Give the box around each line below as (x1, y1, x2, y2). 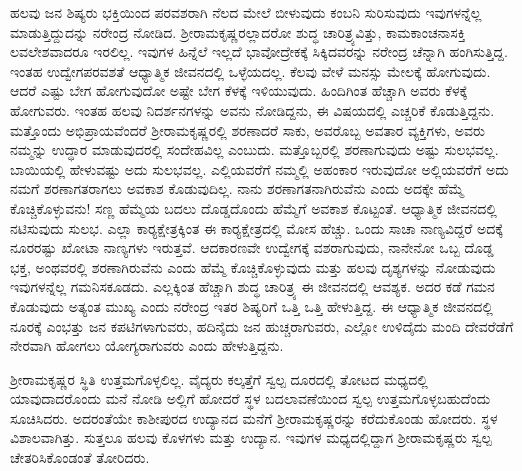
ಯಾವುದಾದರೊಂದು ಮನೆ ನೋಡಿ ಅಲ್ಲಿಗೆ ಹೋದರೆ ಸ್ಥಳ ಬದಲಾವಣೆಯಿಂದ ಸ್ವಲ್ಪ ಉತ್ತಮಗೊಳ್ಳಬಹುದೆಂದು (10, 388, 491, 409)
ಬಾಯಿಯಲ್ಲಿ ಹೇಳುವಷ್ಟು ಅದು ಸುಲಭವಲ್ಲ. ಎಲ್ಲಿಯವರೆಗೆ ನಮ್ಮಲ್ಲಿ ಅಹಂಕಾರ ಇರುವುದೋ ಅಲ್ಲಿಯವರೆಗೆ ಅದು (10, 158, 509, 179)
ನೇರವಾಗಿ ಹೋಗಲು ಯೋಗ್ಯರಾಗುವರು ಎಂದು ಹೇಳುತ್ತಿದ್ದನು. (10, 335, 284, 356)
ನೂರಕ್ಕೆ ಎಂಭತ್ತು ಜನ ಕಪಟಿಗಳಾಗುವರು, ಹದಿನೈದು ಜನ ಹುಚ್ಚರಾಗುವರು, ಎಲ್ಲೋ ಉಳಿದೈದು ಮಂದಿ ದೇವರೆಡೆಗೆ (10, 315, 514, 336)
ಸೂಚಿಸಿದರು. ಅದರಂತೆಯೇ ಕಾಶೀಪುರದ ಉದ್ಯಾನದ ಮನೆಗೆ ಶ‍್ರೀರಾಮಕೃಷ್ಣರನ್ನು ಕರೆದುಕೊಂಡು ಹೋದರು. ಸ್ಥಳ (10, 407, 498, 428)
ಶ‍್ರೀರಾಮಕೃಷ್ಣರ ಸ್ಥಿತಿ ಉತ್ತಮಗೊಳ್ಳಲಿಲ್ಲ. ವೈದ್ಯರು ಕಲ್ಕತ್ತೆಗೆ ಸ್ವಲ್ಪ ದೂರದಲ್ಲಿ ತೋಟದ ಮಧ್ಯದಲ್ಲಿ (10, 368, 428, 389)
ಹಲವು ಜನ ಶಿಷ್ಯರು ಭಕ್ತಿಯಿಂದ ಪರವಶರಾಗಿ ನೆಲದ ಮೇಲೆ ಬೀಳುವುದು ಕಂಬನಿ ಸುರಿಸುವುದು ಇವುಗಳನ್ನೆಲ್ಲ (10, 2, 482, 22)
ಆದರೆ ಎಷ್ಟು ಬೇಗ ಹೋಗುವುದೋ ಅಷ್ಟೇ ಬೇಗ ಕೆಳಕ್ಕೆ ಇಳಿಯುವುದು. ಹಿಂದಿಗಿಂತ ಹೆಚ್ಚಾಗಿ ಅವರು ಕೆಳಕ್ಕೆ (10, 80, 468, 101)
